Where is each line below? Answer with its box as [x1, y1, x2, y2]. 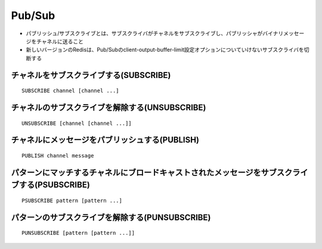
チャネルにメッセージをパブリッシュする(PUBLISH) [11, 135, 200, 145]
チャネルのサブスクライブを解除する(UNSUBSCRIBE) [11, 102, 206, 112]
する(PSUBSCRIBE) [18, 180, 91, 190]
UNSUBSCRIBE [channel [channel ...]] [21, 119, 132, 127]
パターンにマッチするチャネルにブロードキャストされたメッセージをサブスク [11, 167, 293, 178]
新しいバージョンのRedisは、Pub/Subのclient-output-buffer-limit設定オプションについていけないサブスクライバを [26, 46, 304, 53]
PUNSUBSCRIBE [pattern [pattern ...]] [21, 229, 135, 237]
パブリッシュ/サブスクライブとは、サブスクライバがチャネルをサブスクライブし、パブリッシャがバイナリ [26, 30, 284, 37]
